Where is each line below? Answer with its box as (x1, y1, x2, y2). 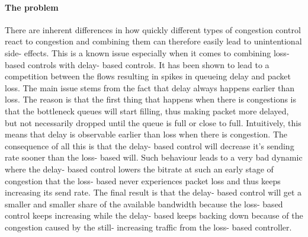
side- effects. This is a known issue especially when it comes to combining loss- (5, 46, 290, 59)
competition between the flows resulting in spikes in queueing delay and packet (5, 70, 291, 82)
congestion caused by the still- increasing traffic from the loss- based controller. (5, 220, 292, 233)
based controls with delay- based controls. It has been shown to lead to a (5, 58, 269, 71)
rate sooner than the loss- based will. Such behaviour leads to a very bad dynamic (5, 151, 303, 164)
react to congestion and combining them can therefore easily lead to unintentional (5, 35, 302, 47)
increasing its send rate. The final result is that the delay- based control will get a (5, 186, 302, 198)
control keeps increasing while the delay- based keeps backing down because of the (5, 209, 303, 222)
